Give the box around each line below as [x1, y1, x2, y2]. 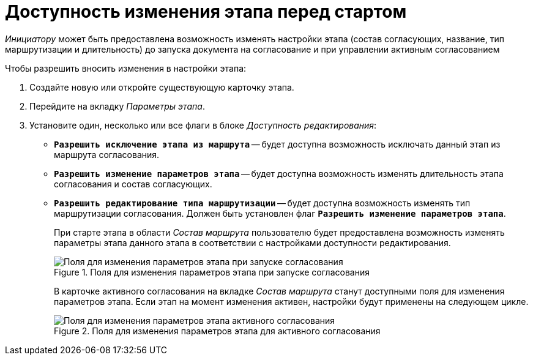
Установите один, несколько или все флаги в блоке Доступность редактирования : [29, 119, 377, 130]
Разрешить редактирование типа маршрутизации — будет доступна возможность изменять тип [54, 197, 471, 208]
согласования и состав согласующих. [54, 178, 212, 189]
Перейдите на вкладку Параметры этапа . [29, 100, 205, 111]
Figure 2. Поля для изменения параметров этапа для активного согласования [54, 325, 381, 336]
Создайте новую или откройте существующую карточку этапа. [29, 81, 294, 92]
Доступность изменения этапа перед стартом [5, 1, 407, 22]
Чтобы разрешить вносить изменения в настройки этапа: [5, 62, 247, 73]
